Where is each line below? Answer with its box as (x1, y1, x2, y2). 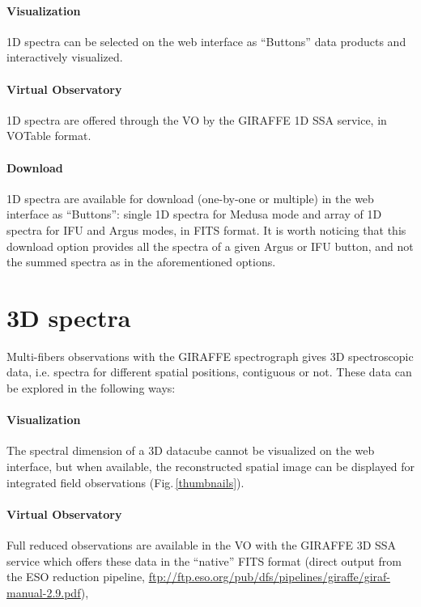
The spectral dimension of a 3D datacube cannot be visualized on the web (6, 442, 375, 459)
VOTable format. (6, 127, 91, 144)
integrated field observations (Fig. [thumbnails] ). (6, 473, 245, 490)
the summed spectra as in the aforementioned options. (6, 253, 276, 270)
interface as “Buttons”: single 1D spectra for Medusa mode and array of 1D (6, 206, 382, 223)
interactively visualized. (6, 49, 123, 66)
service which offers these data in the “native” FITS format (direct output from (6, 552, 402, 569)
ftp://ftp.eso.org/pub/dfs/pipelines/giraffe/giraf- (148, 568, 390, 585)
